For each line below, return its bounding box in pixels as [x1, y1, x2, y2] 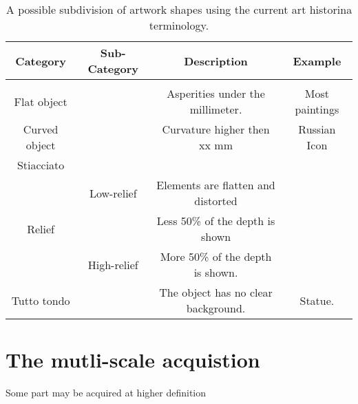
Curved [23, 121, 59, 137]
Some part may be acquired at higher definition [6, 385, 207, 400]
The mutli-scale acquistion [6, 345, 260, 374]
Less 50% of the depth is [156, 213, 275, 228]
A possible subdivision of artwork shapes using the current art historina [6, 1, 352, 17]
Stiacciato [17, 157, 65, 173]
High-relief [87, 256, 138, 273]
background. [186, 300, 246, 316]
